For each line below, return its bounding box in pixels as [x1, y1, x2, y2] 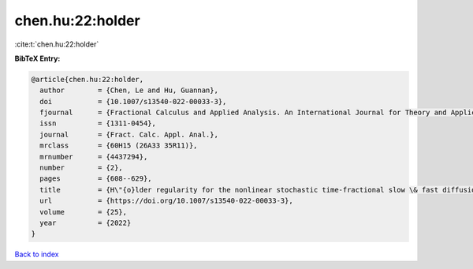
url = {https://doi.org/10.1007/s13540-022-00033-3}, [39, 196, 293, 205]
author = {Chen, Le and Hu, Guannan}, [39, 86, 218, 95]
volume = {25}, [39, 207, 128, 216]
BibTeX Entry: [14, 54, 61, 63]
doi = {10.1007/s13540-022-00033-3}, [39, 97, 227, 106]
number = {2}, [39, 163, 124, 173]
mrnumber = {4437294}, [39, 152, 148, 161]
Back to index [14, 249, 59, 260]
